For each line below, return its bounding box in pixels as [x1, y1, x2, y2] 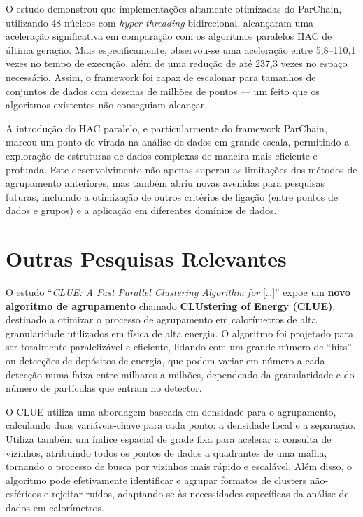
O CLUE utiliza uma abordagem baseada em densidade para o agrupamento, [6, 404, 336, 418]
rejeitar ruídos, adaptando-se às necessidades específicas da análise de [51, 486, 349, 501]
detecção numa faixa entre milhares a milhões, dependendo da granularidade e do [6, 367, 355, 381]
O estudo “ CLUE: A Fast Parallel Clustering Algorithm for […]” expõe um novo [6, 285, 351, 299]
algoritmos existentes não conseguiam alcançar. [6, 97, 208, 112]
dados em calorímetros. [6, 500, 104, 514]
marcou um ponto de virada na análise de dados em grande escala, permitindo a [6, 134, 350, 149]
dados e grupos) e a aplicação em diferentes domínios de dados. [6, 203, 277, 218]
